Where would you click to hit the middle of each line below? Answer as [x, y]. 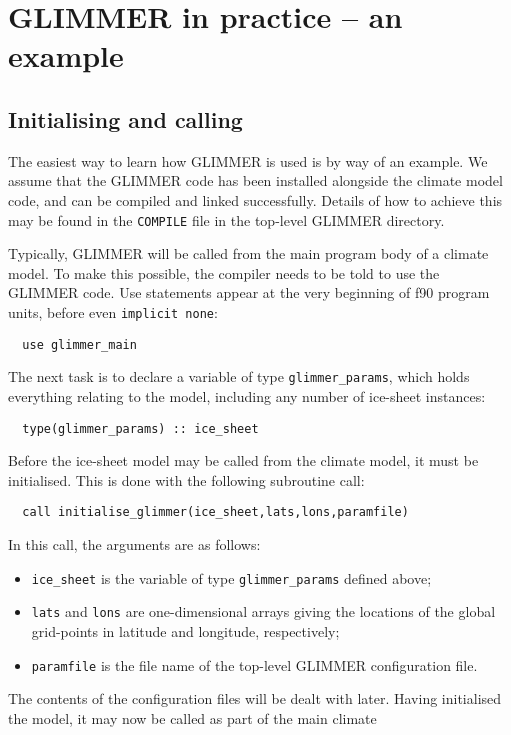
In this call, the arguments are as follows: [134, 544]
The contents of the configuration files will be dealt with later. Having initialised [255, 698]
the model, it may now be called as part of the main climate [192, 717]
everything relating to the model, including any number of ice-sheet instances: [247, 395]
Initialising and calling [125, 118]
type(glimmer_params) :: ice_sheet [140, 428]
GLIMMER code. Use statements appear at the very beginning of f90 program [249, 292]
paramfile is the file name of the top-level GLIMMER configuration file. [254, 664]
